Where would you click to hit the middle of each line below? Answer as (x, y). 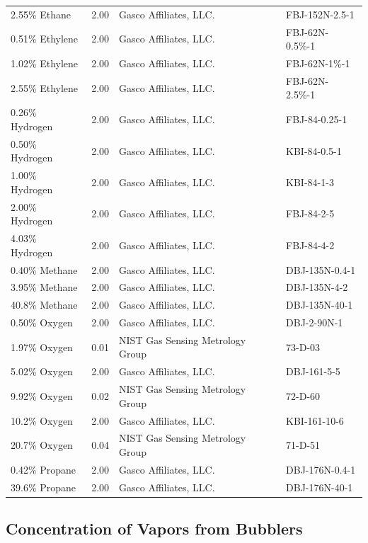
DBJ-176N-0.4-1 (321, 469)
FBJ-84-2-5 (310, 213)
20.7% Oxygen (42, 445)
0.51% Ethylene (45, 39)
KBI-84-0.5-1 (314, 150)
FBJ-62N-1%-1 (318, 63)
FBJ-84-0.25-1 (317, 119)
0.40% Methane (44, 269)
